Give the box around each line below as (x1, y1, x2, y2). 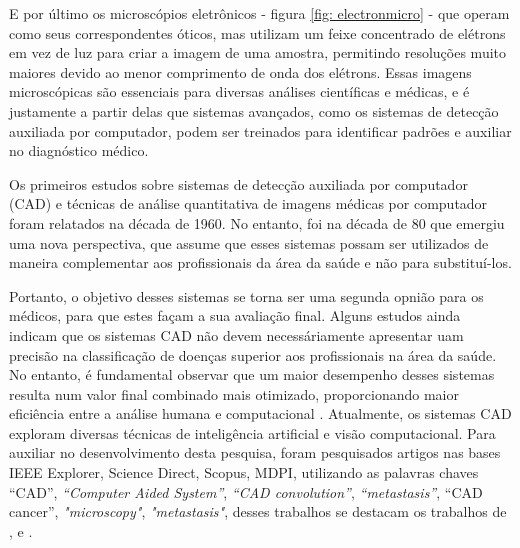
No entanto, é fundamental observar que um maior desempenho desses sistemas (9, 364, 495, 385)
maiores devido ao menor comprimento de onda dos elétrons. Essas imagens (9, 61, 472, 82)
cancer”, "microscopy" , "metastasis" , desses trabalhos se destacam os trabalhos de (9, 501, 507, 522)
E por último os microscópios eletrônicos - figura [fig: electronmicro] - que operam (9, 3, 510, 23)
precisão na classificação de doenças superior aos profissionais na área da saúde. (9, 344, 497, 365)
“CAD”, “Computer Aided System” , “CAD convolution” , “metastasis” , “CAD (9, 481, 483, 502)
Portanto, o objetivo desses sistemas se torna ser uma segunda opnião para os (9, 285, 484, 306)
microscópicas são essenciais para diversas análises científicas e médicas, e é (9, 81, 470, 102)
